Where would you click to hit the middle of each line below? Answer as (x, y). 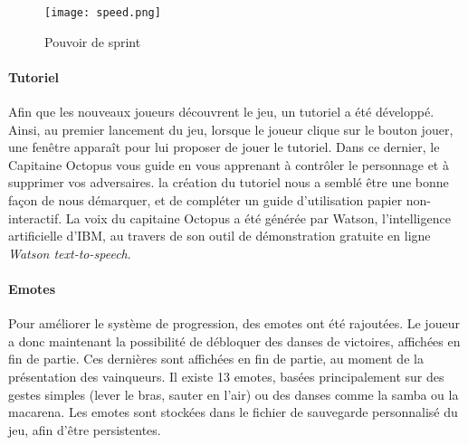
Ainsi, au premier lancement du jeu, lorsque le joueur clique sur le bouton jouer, (231, 129)
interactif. (35, 218)
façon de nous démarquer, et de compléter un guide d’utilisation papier (205, 200)
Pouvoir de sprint (93, 41)
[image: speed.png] (103, 13)
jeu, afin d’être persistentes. (85, 429)
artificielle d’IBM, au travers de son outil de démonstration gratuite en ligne (220, 236)
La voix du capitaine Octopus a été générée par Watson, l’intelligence (258, 218)
